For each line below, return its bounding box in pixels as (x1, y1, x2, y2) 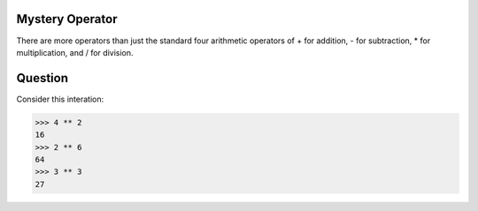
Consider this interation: (16, 94, 104, 104)
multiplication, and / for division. (16, 47, 134, 57)
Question (16, 71, 68, 86)
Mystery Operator (16, 11, 118, 26)
